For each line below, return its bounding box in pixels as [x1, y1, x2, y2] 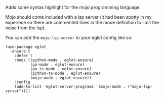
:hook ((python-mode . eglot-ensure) [14, 58, 94, 63]
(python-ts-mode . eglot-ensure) [30, 71, 101, 76]
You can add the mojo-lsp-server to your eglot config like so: [5, 35, 133, 40]
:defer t [14, 53, 33, 58]
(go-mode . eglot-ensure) [30, 62, 85, 67]
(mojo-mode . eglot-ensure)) [30, 75, 92, 80]
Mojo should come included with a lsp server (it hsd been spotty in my [5, 14, 152, 20]
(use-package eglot [5, 44, 47, 50]
